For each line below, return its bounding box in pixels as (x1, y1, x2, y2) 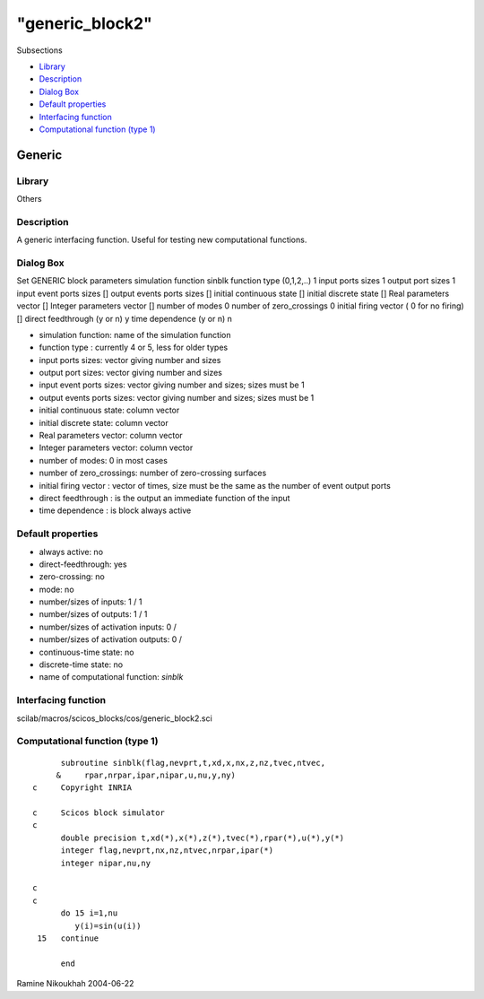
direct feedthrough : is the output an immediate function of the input (39, 492, 290, 503)
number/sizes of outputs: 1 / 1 (39, 609, 148, 620)
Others (16, 194, 42, 204)
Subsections (16, 45, 63, 56)
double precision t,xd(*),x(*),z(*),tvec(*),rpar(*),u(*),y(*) (60, 832, 345, 843)
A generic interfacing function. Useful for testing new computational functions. (16, 234, 307, 246)
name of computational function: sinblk (39, 672, 184, 682)
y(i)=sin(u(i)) (74, 920, 142, 931)
